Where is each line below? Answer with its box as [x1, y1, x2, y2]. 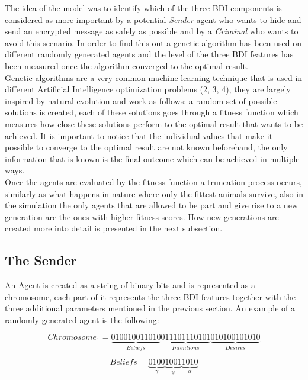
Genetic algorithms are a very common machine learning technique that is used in [5, 71, 303, 83]
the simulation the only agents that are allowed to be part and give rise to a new [5, 199, 298, 211]
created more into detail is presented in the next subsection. [5, 222, 223, 234]
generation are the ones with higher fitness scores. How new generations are [5, 210, 279, 223]
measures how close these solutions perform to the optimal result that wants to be [5, 117, 303, 130]
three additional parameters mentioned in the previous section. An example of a [5, 302, 295, 314]
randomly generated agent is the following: [5, 313, 159, 326]
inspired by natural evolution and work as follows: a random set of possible [5, 94, 277, 107]
